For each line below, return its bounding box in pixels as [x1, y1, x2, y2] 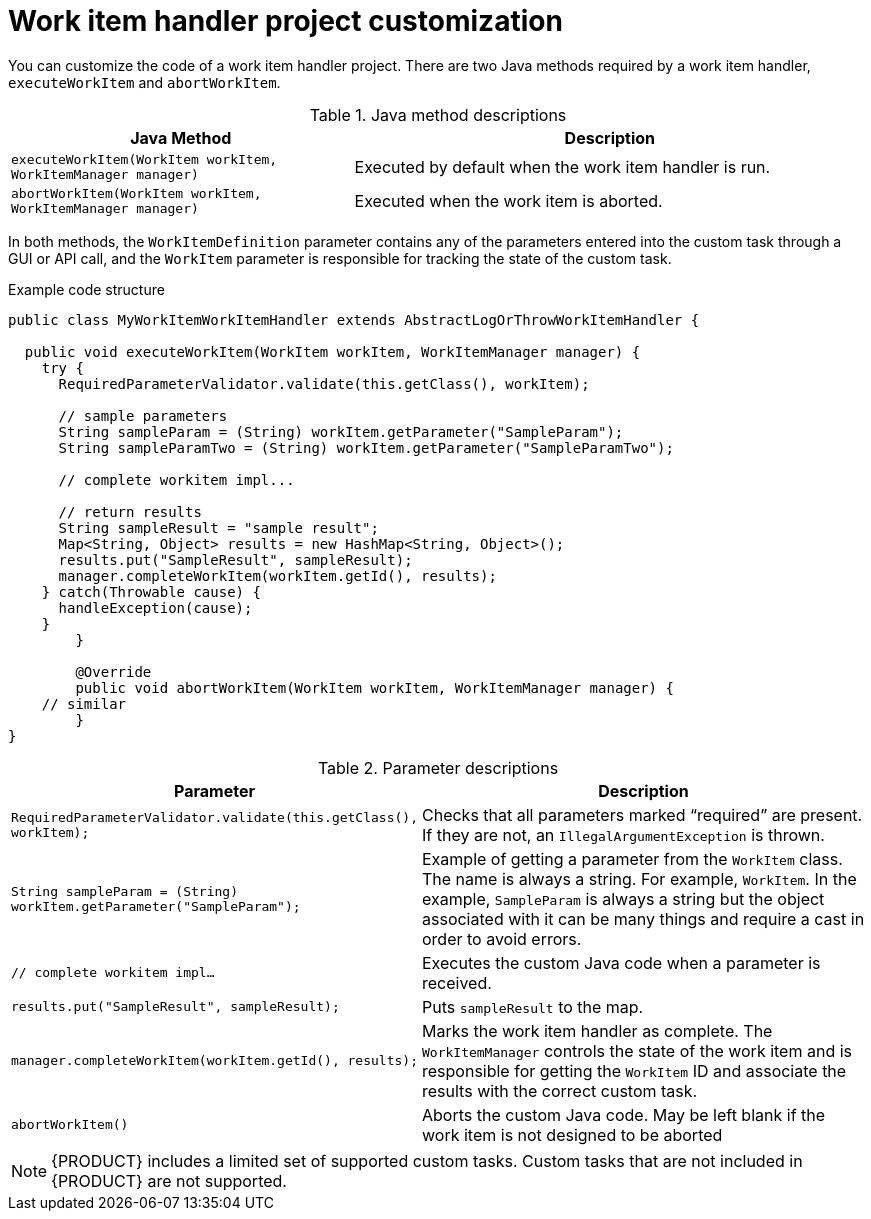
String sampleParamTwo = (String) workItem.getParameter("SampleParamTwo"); [58, 439, 674, 456]
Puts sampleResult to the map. [422, 996, 644, 1017]
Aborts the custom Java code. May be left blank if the [422, 1104, 826, 1125]
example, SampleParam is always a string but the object [422, 888, 825, 909]
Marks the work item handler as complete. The [422, 1020, 773, 1041]
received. [422, 972, 492, 993]
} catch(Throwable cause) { [41, 583, 261, 600]
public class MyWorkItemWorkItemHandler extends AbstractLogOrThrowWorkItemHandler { [8, 311, 700, 328]
